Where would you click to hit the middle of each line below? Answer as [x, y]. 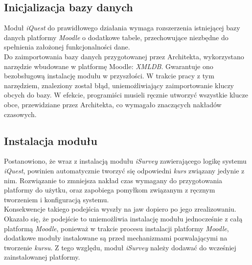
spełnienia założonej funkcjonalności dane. [67, 47]
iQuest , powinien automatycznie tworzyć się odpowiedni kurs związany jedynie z [124, 170]
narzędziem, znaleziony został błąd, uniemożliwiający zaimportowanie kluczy [119, 85]
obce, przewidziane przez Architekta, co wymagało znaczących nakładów [113, 104]
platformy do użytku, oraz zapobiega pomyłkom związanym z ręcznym [110, 190]
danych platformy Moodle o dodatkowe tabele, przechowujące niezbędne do [116, 37]
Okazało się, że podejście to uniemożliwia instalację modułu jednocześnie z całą [123, 218]
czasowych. [20, 114]
